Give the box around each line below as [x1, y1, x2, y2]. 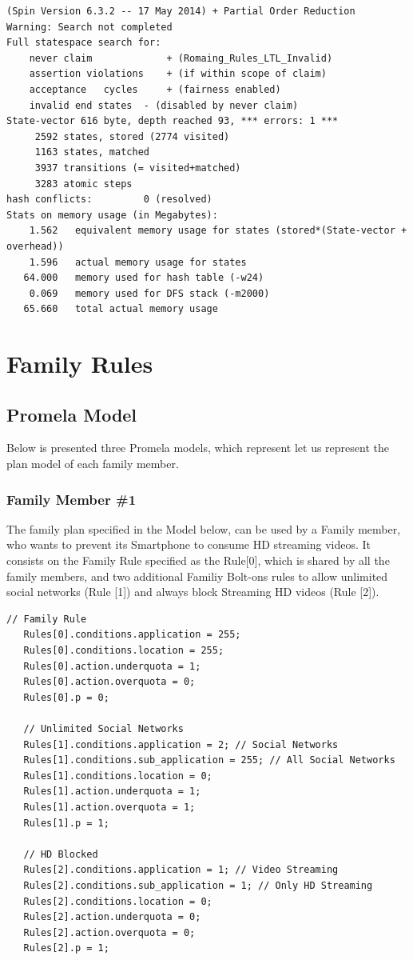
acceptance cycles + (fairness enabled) [29, 83, 281, 95]
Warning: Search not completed [6, 21, 173, 33]
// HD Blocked [23, 848, 98, 860]
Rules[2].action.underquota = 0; [23, 911, 201, 923]
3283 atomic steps [34, 178, 133, 190]
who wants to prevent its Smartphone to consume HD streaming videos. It [6, 536, 371, 553]
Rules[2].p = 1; [23, 942, 109, 954]
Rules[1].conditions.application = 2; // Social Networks [23, 738, 339, 750]
